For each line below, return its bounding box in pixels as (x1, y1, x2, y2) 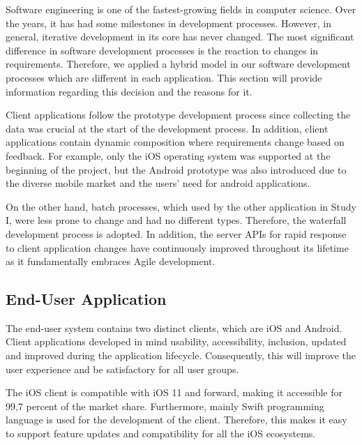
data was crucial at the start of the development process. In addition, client (6, 121, 329, 135)
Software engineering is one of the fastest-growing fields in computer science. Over (6, 2, 356, 16)
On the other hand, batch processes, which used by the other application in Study (6, 199, 356, 213)
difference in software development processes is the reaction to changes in (6, 43, 319, 57)
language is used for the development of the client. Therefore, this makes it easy (6, 412, 347, 427)
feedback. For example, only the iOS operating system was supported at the (6, 148, 331, 163)
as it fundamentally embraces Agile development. (6, 254, 216, 269)
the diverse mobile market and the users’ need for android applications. (6, 176, 310, 190)
